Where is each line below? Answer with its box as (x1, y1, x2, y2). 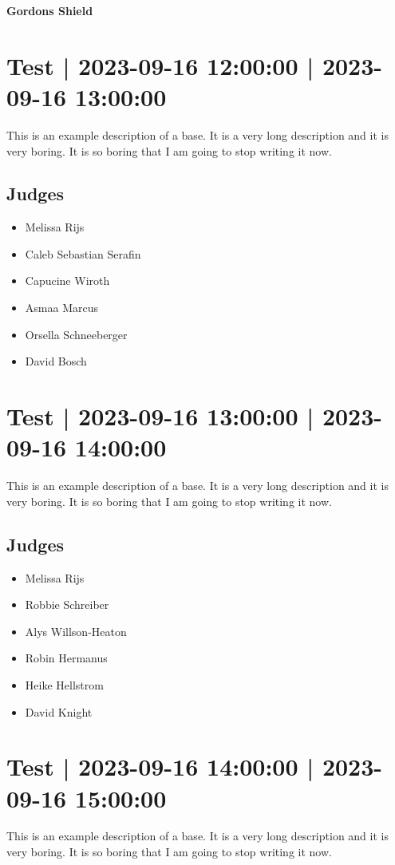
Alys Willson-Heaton (25, 622, 127, 639)
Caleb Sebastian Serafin (25, 245, 141, 262)
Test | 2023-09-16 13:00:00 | (6, 400, 314, 432)
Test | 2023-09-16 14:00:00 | (6, 750, 314, 783)
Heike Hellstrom (25, 676, 104, 693)
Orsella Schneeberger (25, 326, 128, 342)
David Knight (25, 703, 93, 720)
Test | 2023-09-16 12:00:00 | (6, 49, 314, 81)
